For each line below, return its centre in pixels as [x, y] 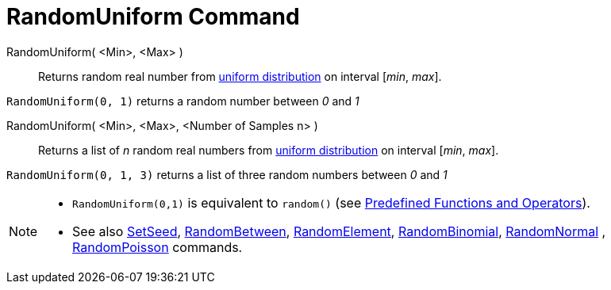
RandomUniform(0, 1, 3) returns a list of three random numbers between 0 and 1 [227, 174]
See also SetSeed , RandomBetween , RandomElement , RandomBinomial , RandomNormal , [339, 231]
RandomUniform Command [153, 17]
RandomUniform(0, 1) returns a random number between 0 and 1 [183, 101]
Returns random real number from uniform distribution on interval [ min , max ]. [240, 76]
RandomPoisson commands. [158, 247]
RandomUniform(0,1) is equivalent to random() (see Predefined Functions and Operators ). [331, 202]
